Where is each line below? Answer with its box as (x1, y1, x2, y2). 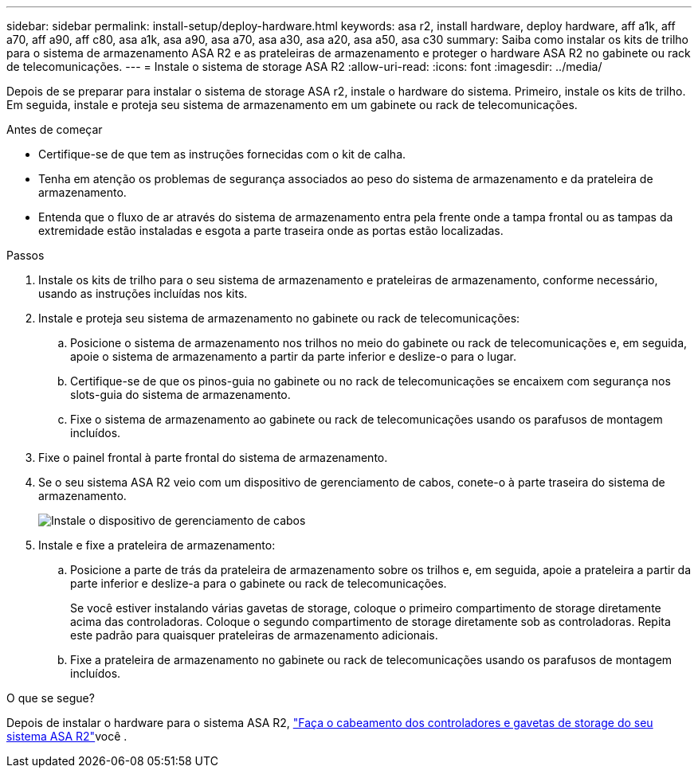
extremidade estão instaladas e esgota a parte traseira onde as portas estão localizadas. (38, 224, 504, 237)
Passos (6, 248, 45, 262)
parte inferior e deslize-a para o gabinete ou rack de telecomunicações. (70, 577, 447, 590)
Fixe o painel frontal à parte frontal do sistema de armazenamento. (38, 451, 388, 464)
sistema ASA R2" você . (6, 729, 127, 743)
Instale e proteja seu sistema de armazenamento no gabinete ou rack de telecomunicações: (38, 311, 520, 325)
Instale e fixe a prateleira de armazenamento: (38, 538, 276, 552)
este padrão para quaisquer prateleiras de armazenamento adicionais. (70, 628, 438, 642)
